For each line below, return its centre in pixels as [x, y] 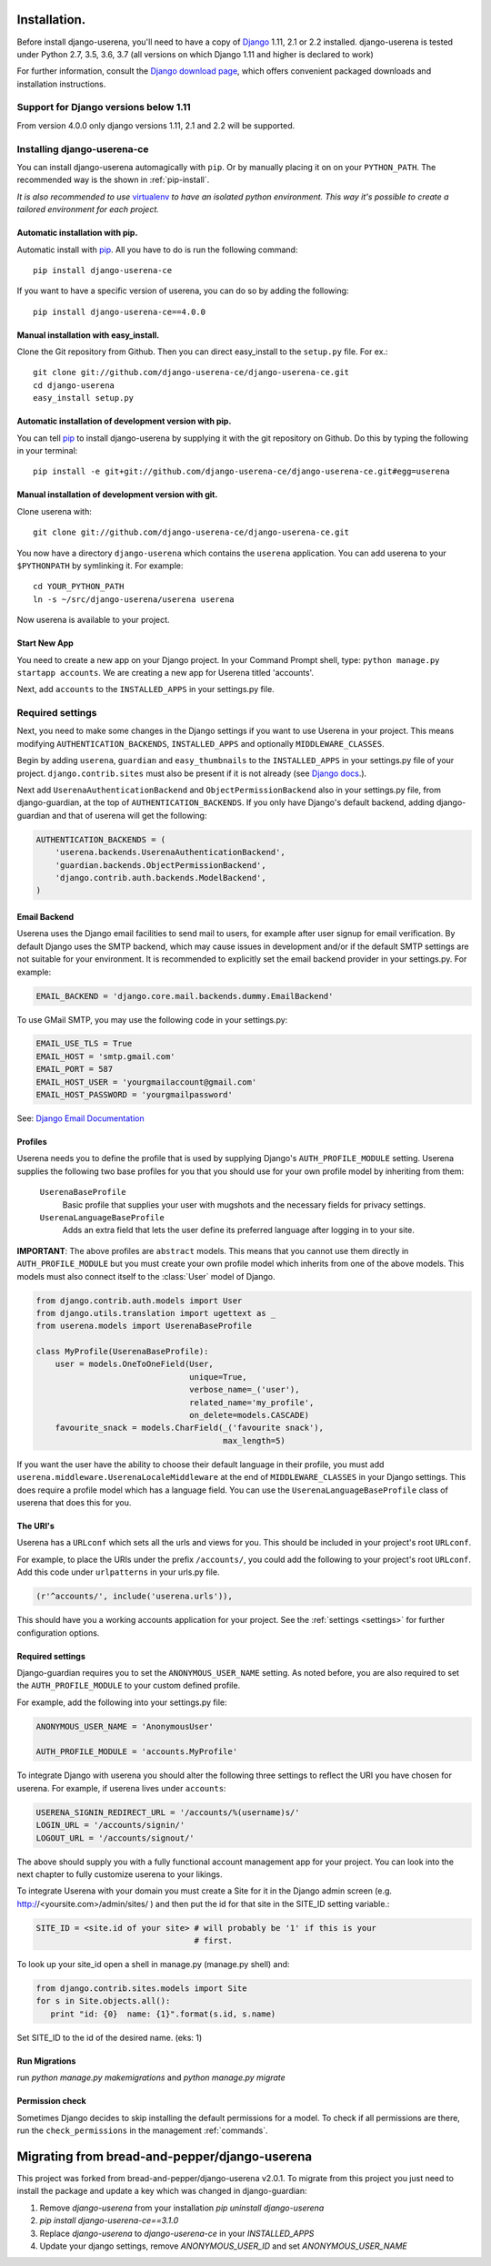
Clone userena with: [55, 511]
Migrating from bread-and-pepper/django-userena [165, 2156]
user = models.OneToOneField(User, [134, 1364]
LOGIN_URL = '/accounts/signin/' [110, 1825]
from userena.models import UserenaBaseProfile [144, 1326]
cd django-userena [74, 385]
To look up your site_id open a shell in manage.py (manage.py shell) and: [153, 1965]
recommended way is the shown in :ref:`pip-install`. [113, 180]
